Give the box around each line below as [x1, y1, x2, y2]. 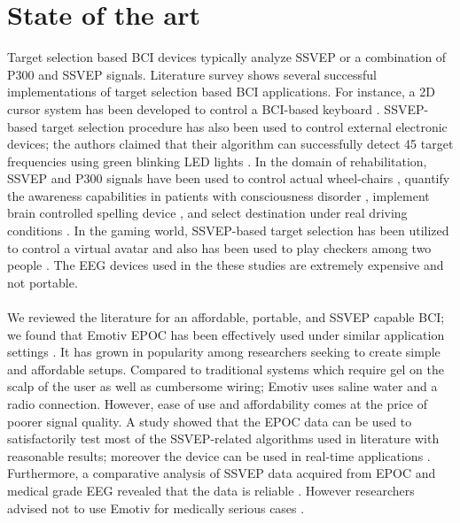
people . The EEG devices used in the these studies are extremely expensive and [7, 256, 444, 274]
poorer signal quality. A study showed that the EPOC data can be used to [7, 411, 412, 430]
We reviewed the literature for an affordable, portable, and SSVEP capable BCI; [7, 308, 445, 327]
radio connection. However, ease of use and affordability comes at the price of [7, 395, 428, 412]
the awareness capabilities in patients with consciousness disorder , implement [7, 186, 430, 204]
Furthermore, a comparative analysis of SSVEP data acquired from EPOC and [7, 464, 436, 482]
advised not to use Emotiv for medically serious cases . [7, 498, 305, 517]
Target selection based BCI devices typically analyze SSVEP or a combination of [7, 48, 447, 66]
